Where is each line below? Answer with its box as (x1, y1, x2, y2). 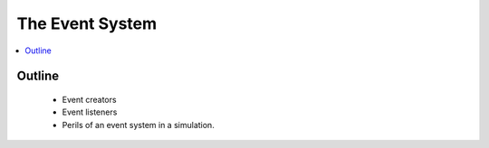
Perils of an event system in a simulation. (62, 119, 215, 130)
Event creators (62, 94, 117, 105)
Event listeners (62, 106, 118, 117)
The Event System (16, 14, 158, 33)
